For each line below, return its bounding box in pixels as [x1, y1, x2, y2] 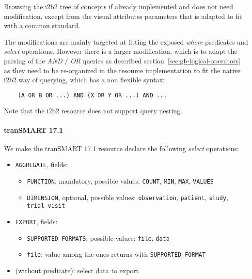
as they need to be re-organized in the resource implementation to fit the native [4, 65, 241, 75]
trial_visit [27, 202, 65, 210]
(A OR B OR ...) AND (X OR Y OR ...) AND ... [17, 92, 167, 99]
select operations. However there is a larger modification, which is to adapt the [4, 46, 237, 56]
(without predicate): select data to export [15, 265, 139, 275]
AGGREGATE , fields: [15, 159, 68, 170]
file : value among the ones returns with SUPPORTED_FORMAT [27, 249, 206, 259]
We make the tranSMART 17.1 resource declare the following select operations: [4, 143, 239, 153]
